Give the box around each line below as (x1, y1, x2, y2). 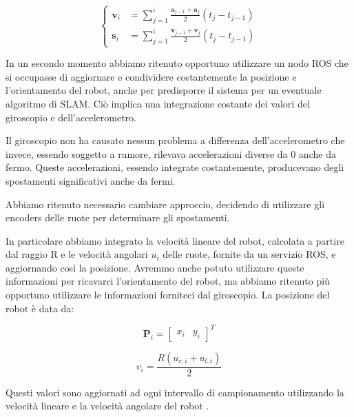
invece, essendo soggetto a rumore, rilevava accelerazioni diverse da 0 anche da (6, 146, 336, 161)
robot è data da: (6, 301, 74, 315)
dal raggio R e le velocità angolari (6, 247, 148, 261)
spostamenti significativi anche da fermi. (6, 173, 176, 187)
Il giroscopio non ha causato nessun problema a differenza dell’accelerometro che (6, 133, 345, 148)
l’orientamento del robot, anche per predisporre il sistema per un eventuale (6, 83, 322, 97)
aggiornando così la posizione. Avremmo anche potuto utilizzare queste (6, 260, 304, 274)
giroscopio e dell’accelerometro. (6, 110, 136, 124)
